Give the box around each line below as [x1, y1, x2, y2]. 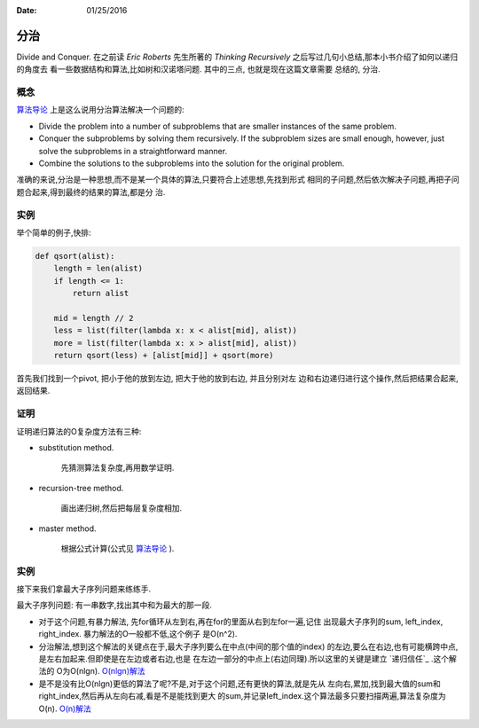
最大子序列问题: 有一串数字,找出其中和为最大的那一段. [16, 599, 213, 611]
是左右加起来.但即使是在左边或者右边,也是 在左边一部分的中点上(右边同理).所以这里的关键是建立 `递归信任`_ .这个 [38, 653, 450, 664]
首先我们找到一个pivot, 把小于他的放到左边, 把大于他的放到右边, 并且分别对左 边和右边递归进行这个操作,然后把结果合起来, [16, 373, 459, 384]
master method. [38, 523, 97, 534]
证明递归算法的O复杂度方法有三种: [16, 426, 142, 436]
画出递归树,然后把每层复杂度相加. [60, 503, 183, 513]
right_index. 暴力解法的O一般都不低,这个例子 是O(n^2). [38, 629, 238, 639]
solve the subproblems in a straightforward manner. [38, 145, 228, 156]
